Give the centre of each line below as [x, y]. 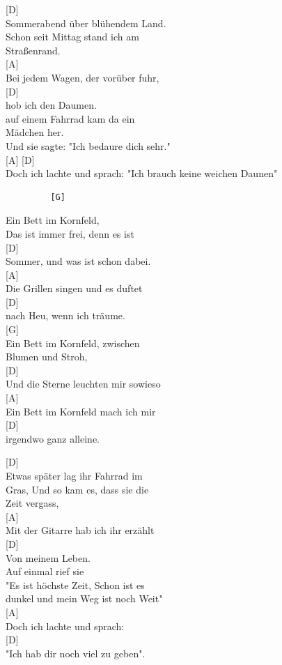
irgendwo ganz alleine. [53, 438]
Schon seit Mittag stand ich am [72, 37]
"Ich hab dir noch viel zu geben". [76, 653]
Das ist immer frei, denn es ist [70, 233]
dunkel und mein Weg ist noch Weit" [84, 598]
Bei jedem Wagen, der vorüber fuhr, [83, 77]
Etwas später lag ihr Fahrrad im [74, 475]
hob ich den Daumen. [51, 105]
